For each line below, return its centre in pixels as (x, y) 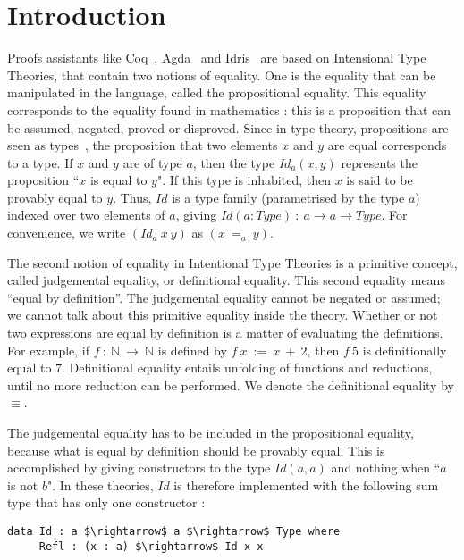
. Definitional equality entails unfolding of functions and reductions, (247, 368)
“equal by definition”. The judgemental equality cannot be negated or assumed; (224, 297)
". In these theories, (100, 485)
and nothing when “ (386, 468)
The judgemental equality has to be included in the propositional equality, (211, 432)
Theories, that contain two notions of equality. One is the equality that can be (222, 75)
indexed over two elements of (86, 215)
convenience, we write (67, 233)
